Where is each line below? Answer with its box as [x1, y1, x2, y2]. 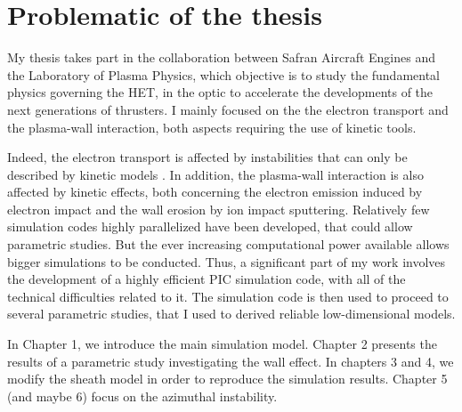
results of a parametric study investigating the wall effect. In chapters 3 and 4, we [7, 351, 454, 370]
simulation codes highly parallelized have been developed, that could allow [7, 217, 413, 236]
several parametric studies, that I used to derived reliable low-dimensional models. [7, 304, 456, 323]
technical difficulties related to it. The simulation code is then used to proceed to [7, 287, 449, 305]
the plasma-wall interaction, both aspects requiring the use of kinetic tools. [7, 117, 417, 136]
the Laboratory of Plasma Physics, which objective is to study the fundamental [7, 65, 441, 84]
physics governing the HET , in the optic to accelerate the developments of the [7, 83, 434, 101]
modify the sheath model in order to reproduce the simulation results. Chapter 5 [7, 369, 448, 388]
